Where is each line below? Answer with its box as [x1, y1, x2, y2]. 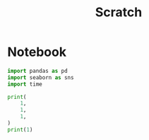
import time [7, 81, 42, 88]
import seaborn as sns [7, 74, 74, 81]
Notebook [7, 44, 67, 60]
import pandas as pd [7, 67, 68, 74]
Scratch [95, 4, 143, 21]
